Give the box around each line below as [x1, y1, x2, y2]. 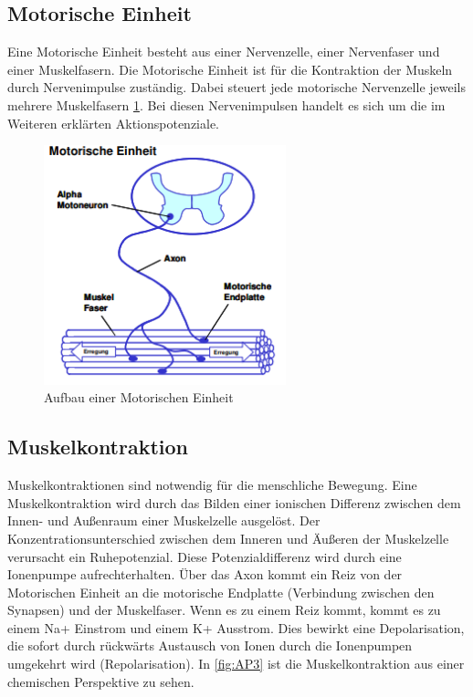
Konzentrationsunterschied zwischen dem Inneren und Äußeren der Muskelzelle [7, 528, 449, 547]
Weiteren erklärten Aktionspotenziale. [7, 113, 219, 132]
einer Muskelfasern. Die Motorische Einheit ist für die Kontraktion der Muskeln [7, 59, 453, 78]
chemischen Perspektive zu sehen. [7, 671, 194, 691]
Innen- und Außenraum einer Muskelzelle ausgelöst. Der [7, 511, 321, 530]
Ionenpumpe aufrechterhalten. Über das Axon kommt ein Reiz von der [7, 565, 403, 584]
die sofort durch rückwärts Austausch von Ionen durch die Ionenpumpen [7, 636, 413, 655]
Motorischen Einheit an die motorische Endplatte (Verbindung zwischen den [7, 582, 435, 601]
